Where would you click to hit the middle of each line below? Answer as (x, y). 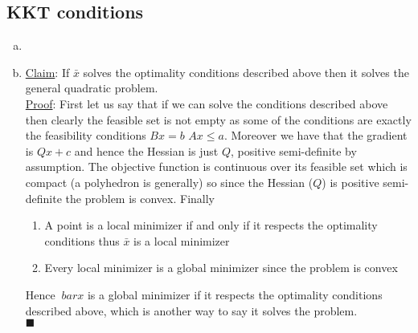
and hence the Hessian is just (146, 150)
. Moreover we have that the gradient (316, 135)
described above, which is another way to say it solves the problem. (191, 310)
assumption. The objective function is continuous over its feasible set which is (216, 166)
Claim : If (47, 72)
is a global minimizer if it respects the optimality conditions (235, 294)
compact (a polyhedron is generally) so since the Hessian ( (169, 182)
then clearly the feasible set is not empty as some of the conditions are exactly (218, 119)
